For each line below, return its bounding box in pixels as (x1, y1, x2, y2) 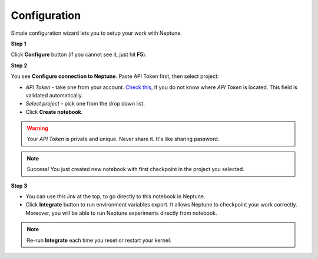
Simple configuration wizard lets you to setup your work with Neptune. (11, 29, 183, 37)
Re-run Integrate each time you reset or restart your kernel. (26, 237, 172, 244)
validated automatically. (25, 91, 84, 99)
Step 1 (11, 40, 26, 47)
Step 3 (11, 182, 28, 189)
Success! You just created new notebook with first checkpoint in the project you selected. (26, 166, 244, 173)
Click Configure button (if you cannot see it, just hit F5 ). (11, 51, 147, 58)
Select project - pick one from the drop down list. (25, 100, 145, 107)
